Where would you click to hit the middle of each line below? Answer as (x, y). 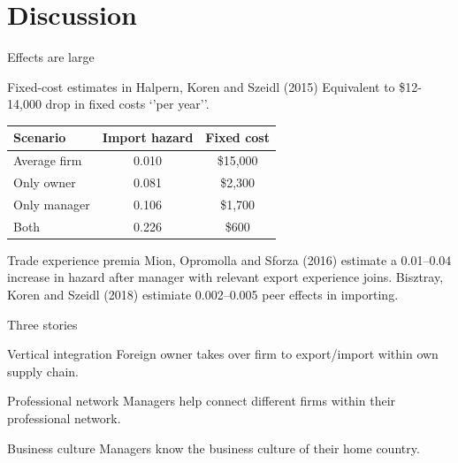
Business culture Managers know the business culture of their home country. (214, 448)
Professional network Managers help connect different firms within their (202, 401)
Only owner (45, 182)
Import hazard (148, 137)
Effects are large (51, 57)
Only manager (52, 204)
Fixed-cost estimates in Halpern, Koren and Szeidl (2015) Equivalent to (201, 86)
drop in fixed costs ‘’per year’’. (127, 104)
